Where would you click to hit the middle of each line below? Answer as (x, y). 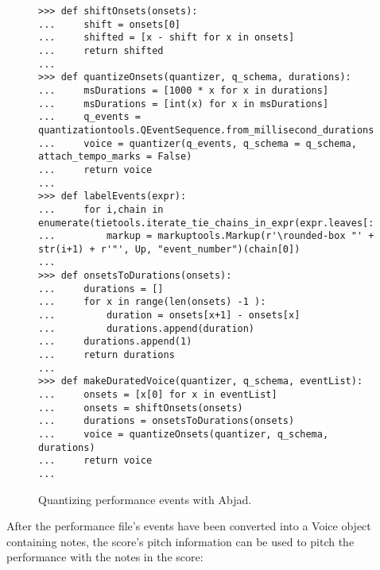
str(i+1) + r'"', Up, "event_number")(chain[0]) (169, 249)
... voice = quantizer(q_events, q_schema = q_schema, (198, 143)
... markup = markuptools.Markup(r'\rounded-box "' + (206, 236)
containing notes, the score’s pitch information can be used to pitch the (180, 541)
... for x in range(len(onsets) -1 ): (152, 302)
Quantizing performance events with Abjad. (145, 499)
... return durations (107, 355)
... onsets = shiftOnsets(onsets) (141, 408)
